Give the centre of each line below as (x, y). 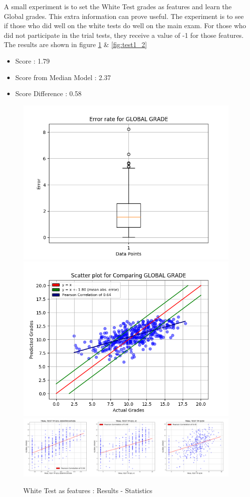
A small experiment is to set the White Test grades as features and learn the (118, 6)
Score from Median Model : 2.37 (63, 77)
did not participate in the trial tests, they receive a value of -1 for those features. (124, 35)
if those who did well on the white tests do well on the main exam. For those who (125, 25)
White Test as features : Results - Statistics (88, 490)
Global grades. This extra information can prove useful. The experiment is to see (124, 16)
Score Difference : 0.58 (48, 93)
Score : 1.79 (32, 60)
